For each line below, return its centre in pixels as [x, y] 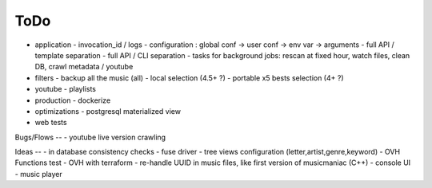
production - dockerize [73, 100]
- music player [39, 174]
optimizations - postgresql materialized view [108, 111]
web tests [51, 123]
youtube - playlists [65, 89]
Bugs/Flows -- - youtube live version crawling [90, 137]
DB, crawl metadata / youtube [84, 67]
